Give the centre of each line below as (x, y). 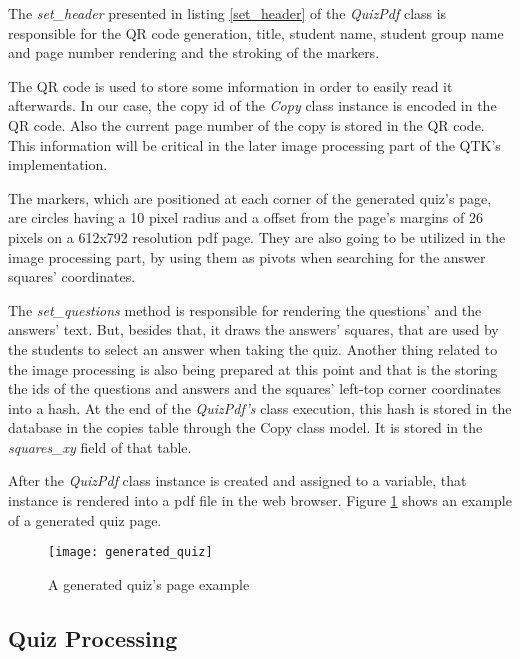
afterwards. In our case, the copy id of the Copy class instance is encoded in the (252, 105)
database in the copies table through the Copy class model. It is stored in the (245, 427)
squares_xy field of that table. (100, 446)
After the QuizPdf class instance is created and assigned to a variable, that (237, 480)
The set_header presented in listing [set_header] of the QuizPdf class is (227, 13)
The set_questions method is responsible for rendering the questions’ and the (245, 309)
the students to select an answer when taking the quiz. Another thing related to (253, 348)
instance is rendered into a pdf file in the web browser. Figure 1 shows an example (260, 500)
